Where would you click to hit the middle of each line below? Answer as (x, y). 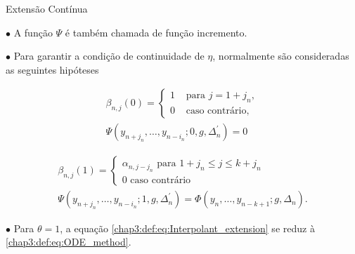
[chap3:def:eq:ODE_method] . (69, 242)
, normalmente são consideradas (281, 56)
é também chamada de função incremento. (156, 32)
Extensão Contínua (47, 8)
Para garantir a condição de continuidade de (109, 56)
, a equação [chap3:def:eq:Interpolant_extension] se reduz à (187, 228)
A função (33, 32)
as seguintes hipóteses (52, 69)
